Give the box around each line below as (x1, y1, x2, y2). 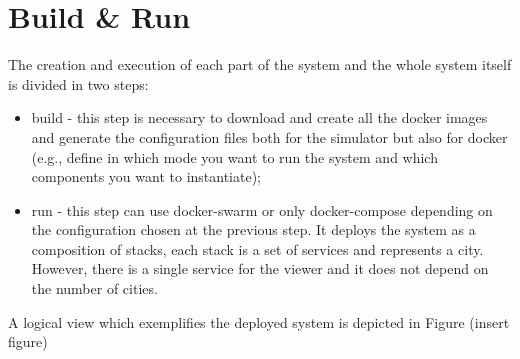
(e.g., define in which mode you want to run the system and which (31, 146, 438, 167)
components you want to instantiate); (31, 166, 262, 187)
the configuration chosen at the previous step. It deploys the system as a (31, 219, 476, 240)
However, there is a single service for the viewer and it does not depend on (31, 258, 489, 279)
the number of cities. (31, 278, 158, 299)
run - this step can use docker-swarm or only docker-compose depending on (31, 199, 493, 220)
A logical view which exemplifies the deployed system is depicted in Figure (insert (8, 311, 510, 332)
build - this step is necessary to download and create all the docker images (31, 107, 488, 128)
